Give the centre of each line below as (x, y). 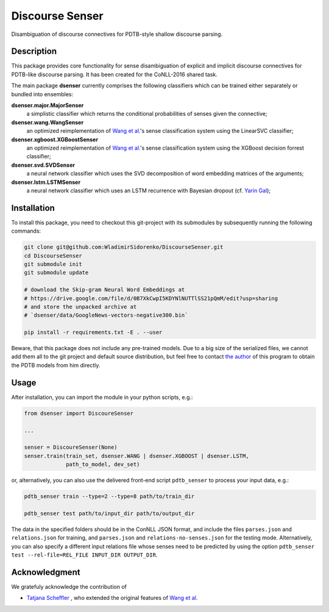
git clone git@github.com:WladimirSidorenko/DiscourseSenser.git (124, 247)
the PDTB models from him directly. (56, 365)
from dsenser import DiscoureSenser (79, 413)
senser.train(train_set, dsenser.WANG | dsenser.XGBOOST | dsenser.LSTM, (136, 456)
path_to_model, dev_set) (103, 465)
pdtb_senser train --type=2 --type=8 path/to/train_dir (109, 497)
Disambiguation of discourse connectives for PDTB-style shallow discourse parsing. (117, 34)
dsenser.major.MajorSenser (48, 105)
